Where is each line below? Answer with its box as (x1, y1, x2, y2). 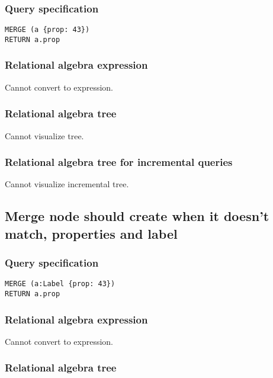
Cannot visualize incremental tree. (5, 178, 129, 190)
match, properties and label (5, 224, 178, 242)
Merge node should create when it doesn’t (5, 207, 269, 225)
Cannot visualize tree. (5, 129, 84, 142)
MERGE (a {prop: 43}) (5, 25, 90, 34)
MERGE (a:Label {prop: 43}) (5, 280, 115, 289)
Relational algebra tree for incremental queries (5, 155, 233, 169)
